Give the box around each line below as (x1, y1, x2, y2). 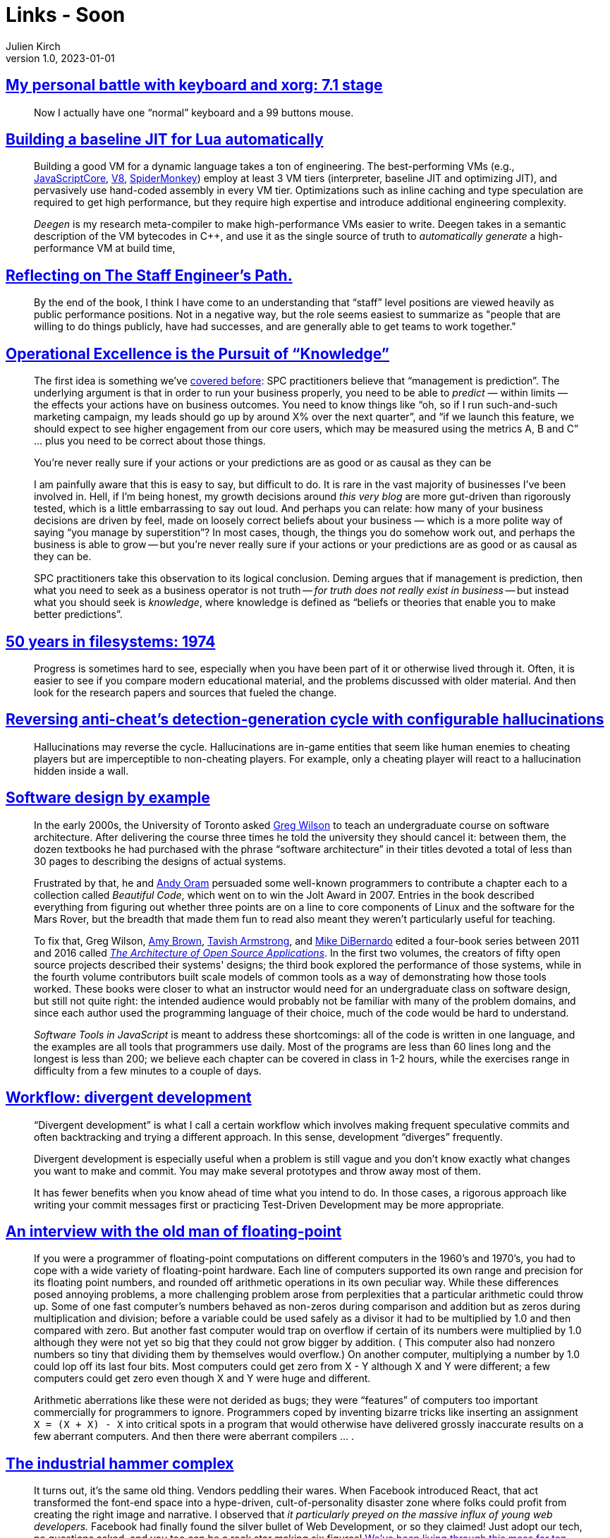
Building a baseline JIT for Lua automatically (6, 131, 324, 149)
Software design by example (6, 789, 210, 807)
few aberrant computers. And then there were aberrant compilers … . (34, 1430, 355, 1443)
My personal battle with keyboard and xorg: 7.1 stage (6, 76, 383, 95)
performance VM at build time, (34, 242, 176, 255)
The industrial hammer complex (6, 1454, 234, 1472)
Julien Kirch (6, 40, 61, 52)
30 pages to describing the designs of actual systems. (34, 854, 286, 867)
